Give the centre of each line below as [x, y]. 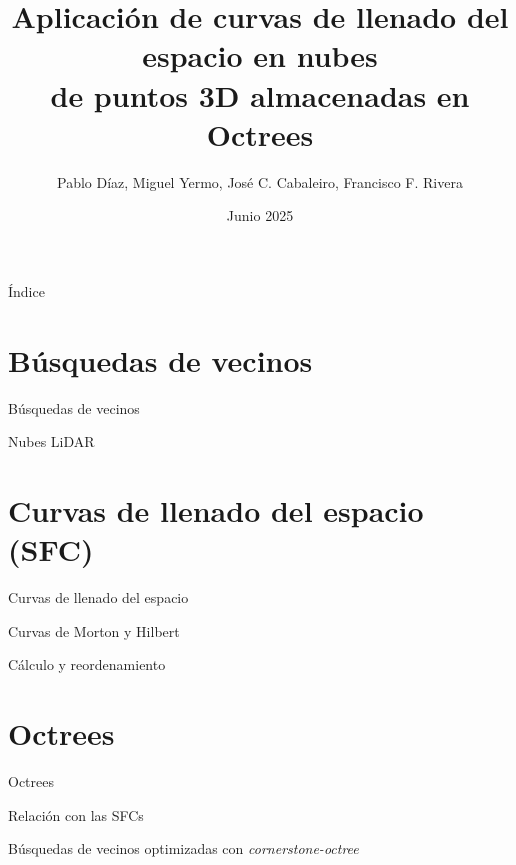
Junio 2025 [260, 215]
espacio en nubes [260, 55]
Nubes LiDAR [51, 441]
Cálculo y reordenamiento [87, 664]
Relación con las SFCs [76, 814]
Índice [26, 290]
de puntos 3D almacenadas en [260, 94]
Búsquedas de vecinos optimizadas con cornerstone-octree [183, 848]
